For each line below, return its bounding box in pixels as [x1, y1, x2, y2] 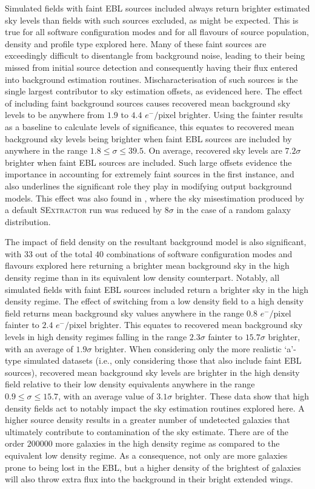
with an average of [5, 342, 73, 355]
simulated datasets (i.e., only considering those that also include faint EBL [24, 354, 302, 367]
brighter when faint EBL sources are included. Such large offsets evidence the [5, 156, 292, 168]
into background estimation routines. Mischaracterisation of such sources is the [5, 73, 298, 85]
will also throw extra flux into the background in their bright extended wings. [5, 473, 293, 485]
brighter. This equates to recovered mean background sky [89, 318, 303, 331]
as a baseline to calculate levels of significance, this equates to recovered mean [5, 120, 294, 133]
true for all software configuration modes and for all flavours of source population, [5, 25, 309, 38]
